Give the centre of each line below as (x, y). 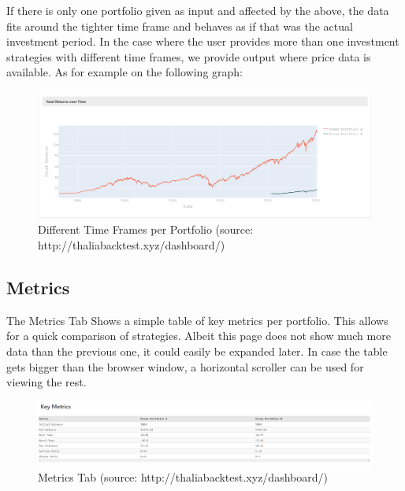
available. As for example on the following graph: (125, 72)
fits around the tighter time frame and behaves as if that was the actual (180, 26)
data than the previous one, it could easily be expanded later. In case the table (197, 351)
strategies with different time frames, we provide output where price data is (189, 56)
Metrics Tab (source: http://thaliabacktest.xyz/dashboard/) (183, 477)
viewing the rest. (46, 382)
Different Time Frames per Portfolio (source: (146, 229)
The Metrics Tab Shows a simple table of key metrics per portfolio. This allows (197, 320)
